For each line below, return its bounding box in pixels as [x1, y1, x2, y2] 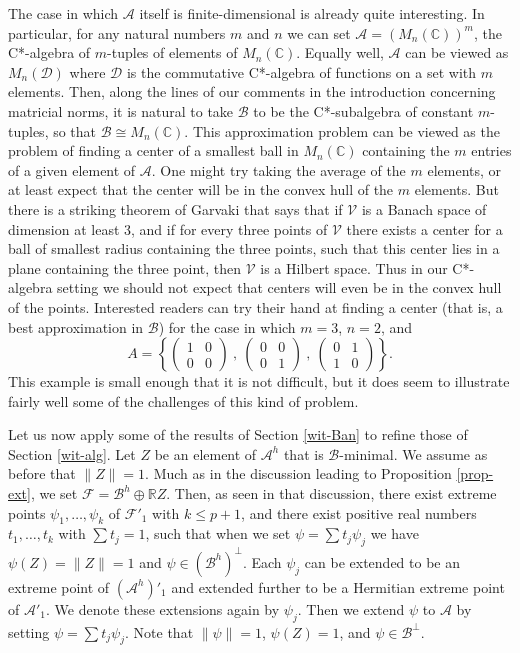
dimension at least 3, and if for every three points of [8, 218, 328, 239]
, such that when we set [145, 523, 291, 544]
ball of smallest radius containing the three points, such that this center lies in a [8, 238, 500, 259]
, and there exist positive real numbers [241, 502, 477, 523]
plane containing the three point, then [8, 257, 242, 278]
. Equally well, [296, 42, 384, 63]
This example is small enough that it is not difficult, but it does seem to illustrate [8, 371, 510, 392]
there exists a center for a [346, 218, 503, 239]
